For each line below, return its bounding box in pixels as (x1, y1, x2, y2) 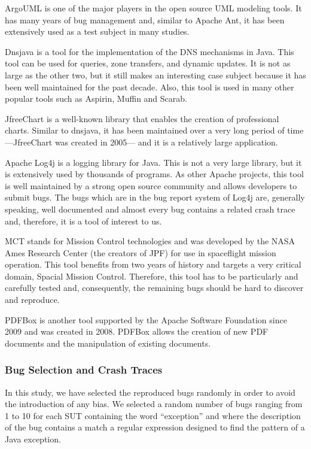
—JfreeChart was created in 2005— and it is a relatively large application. (5, 135, 278, 148)
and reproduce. (5, 293, 60, 306)
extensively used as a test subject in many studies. (5, 25, 190, 38)
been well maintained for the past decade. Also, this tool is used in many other (5, 80, 294, 93)
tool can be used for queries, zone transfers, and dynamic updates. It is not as (5, 57, 291, 69)
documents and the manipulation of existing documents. (5, 336, 211, 349)
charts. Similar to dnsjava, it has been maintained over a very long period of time (5, 124, 304, 136)
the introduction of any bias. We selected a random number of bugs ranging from (5, 398, 303, 410)
